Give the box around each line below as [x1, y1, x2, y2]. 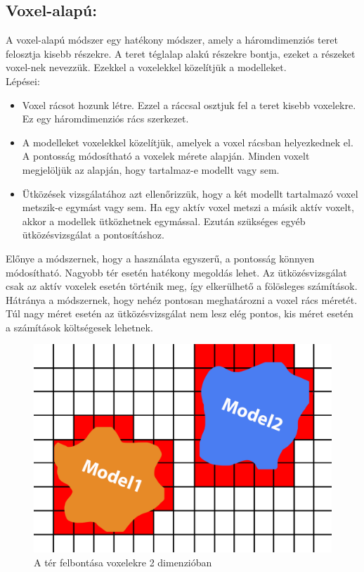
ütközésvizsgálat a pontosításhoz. [22, 227, 164, 242]
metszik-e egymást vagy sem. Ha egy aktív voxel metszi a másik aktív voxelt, [22, 200, 354, 215]
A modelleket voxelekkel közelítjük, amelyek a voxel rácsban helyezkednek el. [22, 134, 353, 149]
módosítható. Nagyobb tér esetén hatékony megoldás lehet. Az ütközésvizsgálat [6, 265, 347, 279]
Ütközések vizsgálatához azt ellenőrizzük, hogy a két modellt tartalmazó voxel [22, 186, 358, 201]
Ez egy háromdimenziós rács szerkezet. [22, 111, 189, 126]
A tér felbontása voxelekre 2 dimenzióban [34, 554, 212, 569]
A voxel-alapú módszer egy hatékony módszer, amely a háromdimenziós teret [6, 32, 338, 47]
